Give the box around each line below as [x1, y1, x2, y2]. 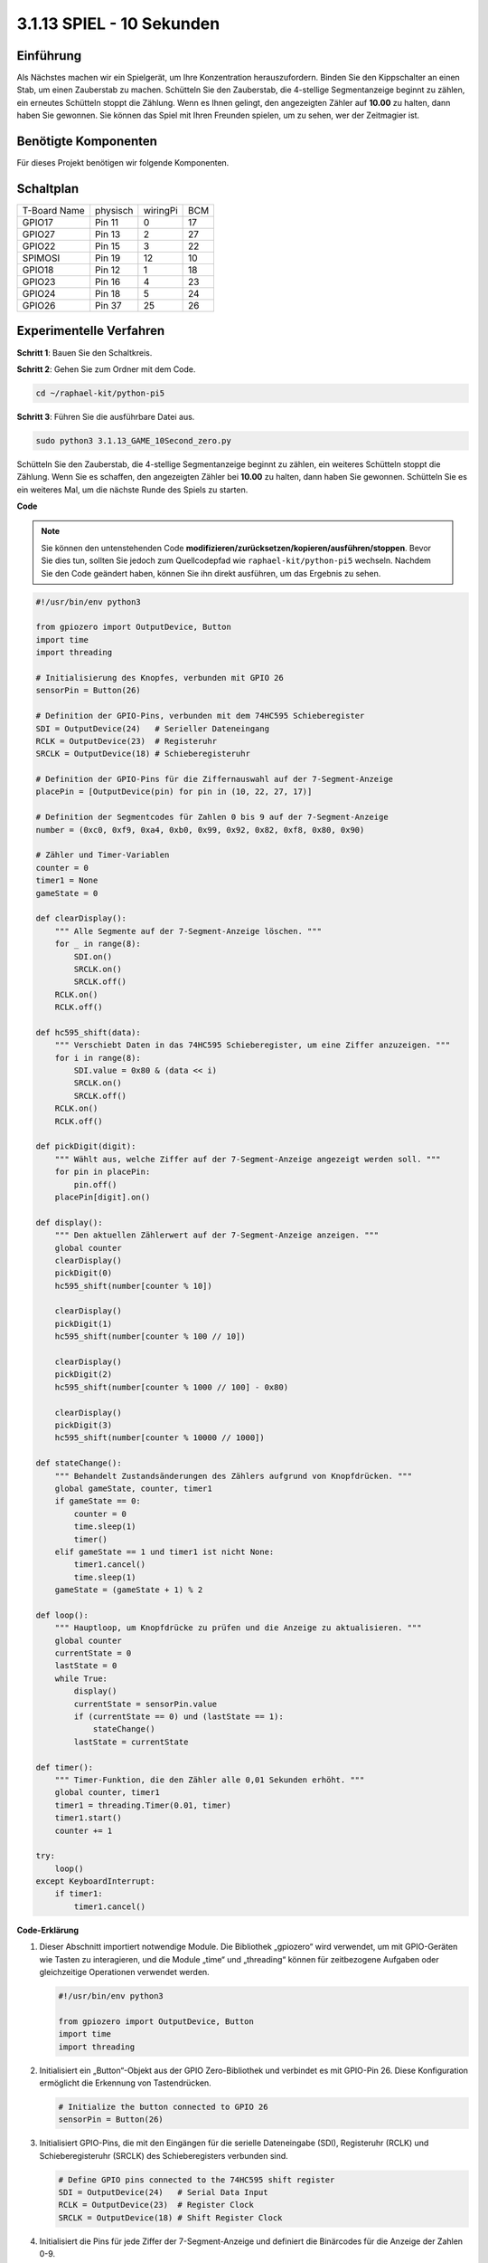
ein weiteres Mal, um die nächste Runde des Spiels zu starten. [16, 484, 249, 495]
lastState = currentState [73, 1736, 189, 1747]
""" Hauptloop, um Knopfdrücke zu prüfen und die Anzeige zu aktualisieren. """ [54, 1623, 422, 1633]
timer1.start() [54, 1813, 122, 1823]
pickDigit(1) [54, 1318, 113, 1329]
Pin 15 [95, 240, 121, 253]
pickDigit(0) [54, 1268, 113, 1278]
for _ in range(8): [54, 939, 142, 950]
